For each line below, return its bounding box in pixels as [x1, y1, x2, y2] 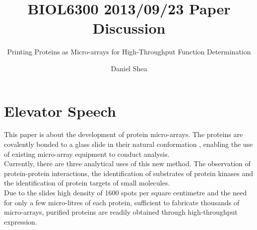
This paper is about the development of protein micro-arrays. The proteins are [4, 129, 243, 139]
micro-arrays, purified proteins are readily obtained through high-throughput [4, 207, 238, 217]
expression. [4, 216, 37, 227]
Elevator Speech [4, 100, 116, 121]
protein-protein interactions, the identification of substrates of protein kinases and [4, 168, 253, 178]
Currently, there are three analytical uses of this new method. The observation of [4, 158, 251, 169]
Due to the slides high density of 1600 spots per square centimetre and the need [4, 187, 247, 197]
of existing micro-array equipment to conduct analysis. [4, 148, 170, 159]
